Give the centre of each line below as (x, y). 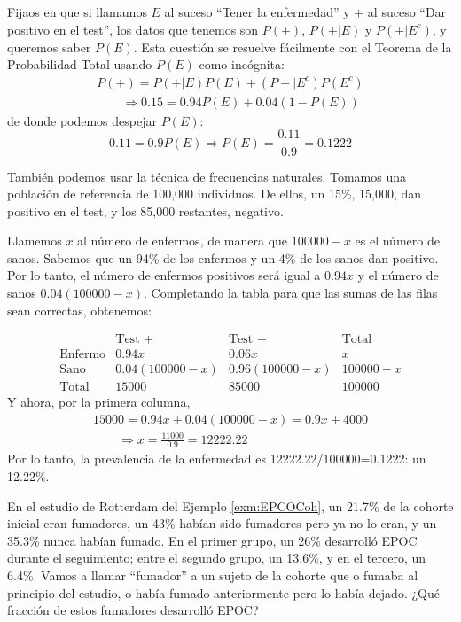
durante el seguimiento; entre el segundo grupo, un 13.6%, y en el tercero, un (217, 558)
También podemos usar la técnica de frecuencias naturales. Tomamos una (207, 176)
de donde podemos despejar (82, 120)
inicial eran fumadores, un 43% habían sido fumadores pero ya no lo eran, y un (222, 523)
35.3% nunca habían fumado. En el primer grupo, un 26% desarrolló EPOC (212, 540)
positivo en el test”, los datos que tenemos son (133, 29)
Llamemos (35, 241)
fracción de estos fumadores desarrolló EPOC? (133, 610)
